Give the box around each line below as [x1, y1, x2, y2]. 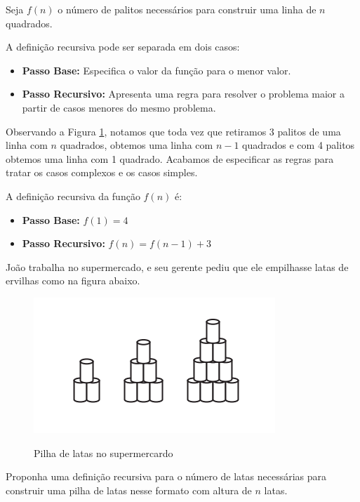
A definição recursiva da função [6, 188, 140, 203]
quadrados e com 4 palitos [242, 138, 355, 152]
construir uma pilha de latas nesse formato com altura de [6, 482, 252, 497]
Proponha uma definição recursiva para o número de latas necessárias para [6, 469, 327, 484]
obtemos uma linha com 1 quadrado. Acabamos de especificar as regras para [6, 151, 334, 166]
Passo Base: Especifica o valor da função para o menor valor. [22, 62, 291, 77]
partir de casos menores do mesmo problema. [22, 100, 216, 114]
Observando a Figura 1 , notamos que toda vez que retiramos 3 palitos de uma [6, 124, 341, 138]
